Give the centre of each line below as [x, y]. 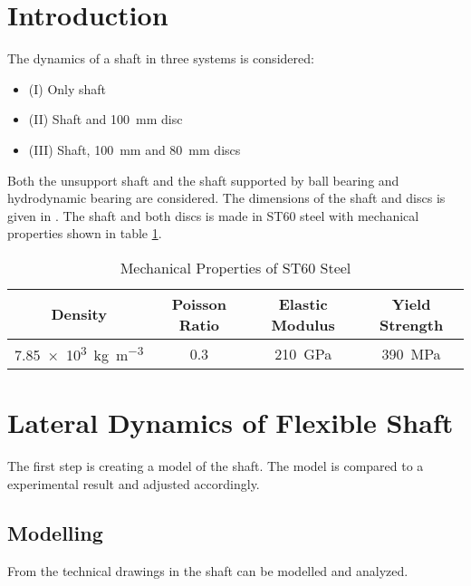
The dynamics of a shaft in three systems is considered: [161, 58]
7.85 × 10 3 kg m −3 [79, 353]
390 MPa [411, 353]
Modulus [303, 324]
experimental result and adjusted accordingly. [134, 483]
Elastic [303, 303]
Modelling [55, 532]
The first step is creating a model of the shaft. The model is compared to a [216, 466]
